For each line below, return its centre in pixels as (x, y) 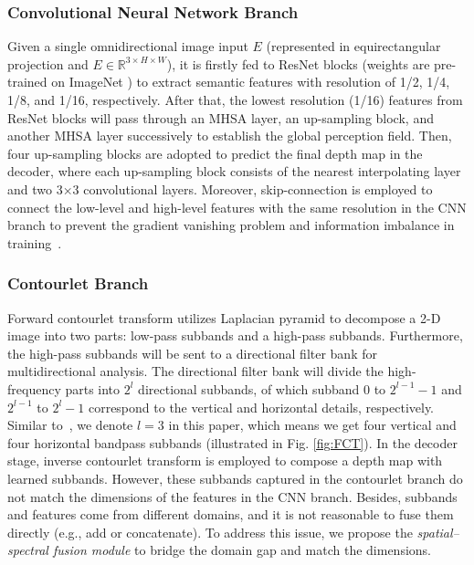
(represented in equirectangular (353, 46)
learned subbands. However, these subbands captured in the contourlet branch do (235, 478)
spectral (28, 550)
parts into (93, 388)
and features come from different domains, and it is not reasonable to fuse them (231, 514)
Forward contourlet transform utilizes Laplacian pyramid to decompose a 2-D (224, 317)
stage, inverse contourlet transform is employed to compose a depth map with (225, 460)
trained (27, 82)
